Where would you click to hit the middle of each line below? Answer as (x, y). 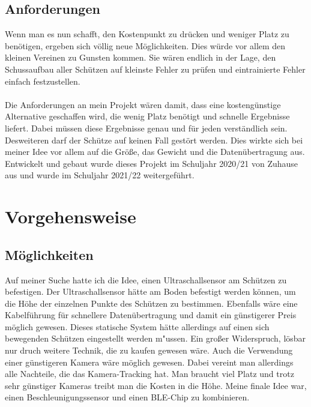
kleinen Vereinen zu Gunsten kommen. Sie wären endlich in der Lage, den (140, 57)
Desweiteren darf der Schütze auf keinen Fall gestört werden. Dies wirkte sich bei (154, 140)
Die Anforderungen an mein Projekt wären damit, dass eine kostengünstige (143, 104)
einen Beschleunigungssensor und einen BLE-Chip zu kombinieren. (127, 397)
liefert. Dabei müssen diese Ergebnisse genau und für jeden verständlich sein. (146, 128)
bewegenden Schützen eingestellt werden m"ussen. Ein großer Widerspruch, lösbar (155, 338)
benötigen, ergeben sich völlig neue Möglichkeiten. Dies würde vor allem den (145, 45)
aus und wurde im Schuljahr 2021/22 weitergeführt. (100, 175)
